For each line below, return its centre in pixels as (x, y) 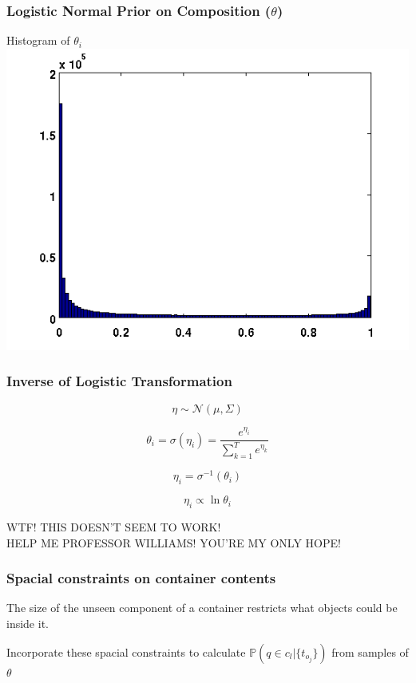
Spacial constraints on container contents (141, 578)
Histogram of (38, 40)
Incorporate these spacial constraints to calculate (126, 651)
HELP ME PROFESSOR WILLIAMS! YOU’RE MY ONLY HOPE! (174, 542)
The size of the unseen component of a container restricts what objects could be (202, 608)
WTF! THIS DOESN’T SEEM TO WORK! (114, 526)
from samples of (370, 651)
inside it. (28, 623)
